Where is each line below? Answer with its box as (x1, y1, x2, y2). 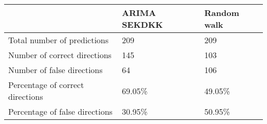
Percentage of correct (8, 79, 84, 91)
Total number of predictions (8, 34, 109, 46)
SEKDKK (122, 19, 163, 30)
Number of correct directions (8, 49, 112, 61)
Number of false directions (8, 64, 103, 76)
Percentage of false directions (8, 105, 113, 117)
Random (204, 7, 239, 19)
